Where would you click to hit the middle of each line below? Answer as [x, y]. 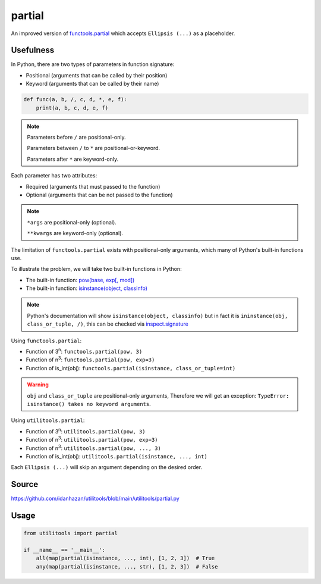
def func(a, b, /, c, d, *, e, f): [75, 99]
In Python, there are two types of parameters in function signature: [93, 64]
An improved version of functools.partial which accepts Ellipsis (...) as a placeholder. [123, 33]
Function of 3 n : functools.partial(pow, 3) [84, 351]
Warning [38, 385]
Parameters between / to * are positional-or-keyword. [94, 148]
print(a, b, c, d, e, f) [72, 108]
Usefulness [33, 50]
